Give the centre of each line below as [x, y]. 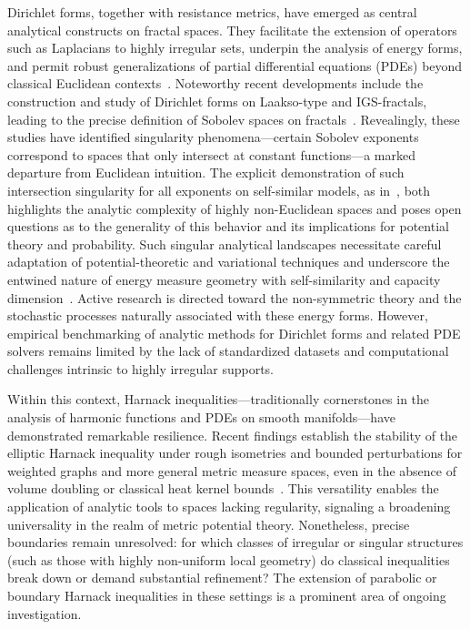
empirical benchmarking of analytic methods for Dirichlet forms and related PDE [234, 333]
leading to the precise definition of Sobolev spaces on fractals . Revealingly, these [234, 119]
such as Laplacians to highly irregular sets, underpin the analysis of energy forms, [235, 48]
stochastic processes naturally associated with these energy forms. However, [218, 315]
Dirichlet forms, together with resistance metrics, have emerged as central [212, 12]
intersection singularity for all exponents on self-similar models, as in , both [219, 190]
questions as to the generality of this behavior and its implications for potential [228, 226]
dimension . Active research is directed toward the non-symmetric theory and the [235, 297]
